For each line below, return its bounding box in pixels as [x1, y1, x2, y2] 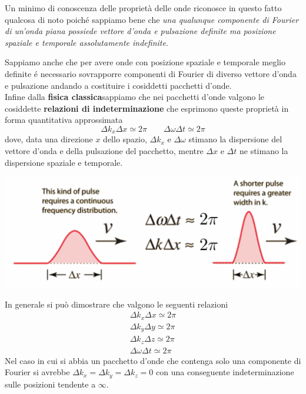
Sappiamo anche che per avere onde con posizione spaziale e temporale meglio [5, 56, 285, 68]
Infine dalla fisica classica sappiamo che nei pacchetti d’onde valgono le [5, 91, 265, 103]
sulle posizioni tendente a [5, 378, 96, 390]
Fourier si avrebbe [5, 366, 70, 378]
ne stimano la [239, 144, 288, 156]
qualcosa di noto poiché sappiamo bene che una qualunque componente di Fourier [5, 13, 299, 25]
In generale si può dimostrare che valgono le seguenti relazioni [5, 298, 228, 310]
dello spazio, [103, 133, 147, 145]
